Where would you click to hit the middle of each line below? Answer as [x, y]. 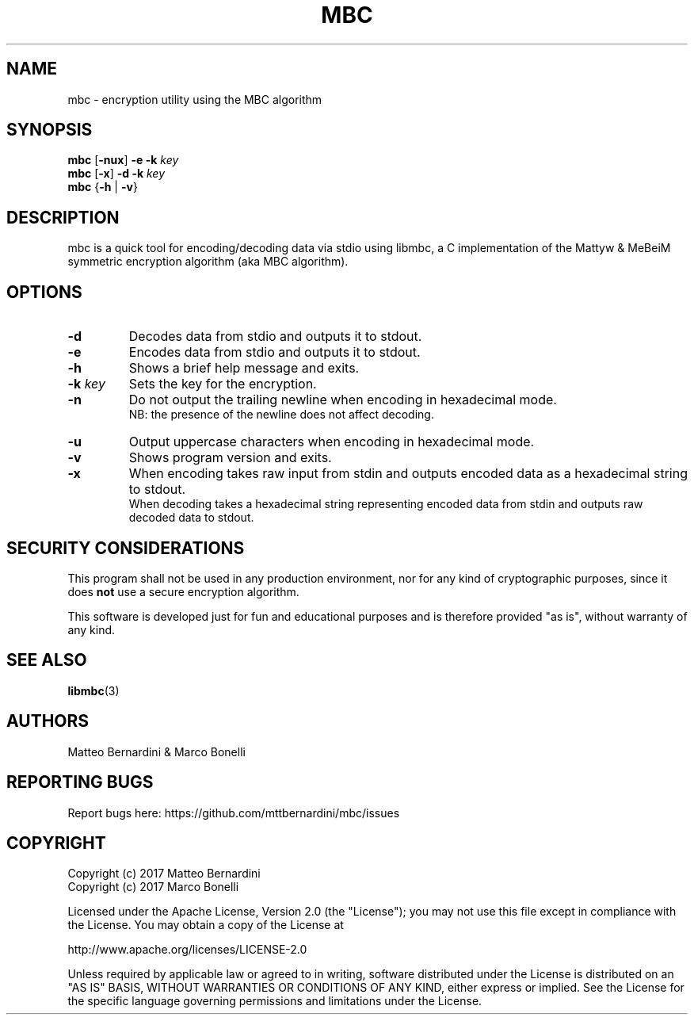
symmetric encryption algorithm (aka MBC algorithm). [208, 262]
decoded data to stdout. [191, 518]
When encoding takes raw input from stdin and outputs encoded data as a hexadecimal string [408, 474]
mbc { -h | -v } [103, 187]
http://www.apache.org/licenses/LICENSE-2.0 [187, 950]
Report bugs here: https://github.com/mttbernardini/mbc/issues [234, 813]
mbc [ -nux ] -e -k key [123, 160]
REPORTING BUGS [80, 782]
